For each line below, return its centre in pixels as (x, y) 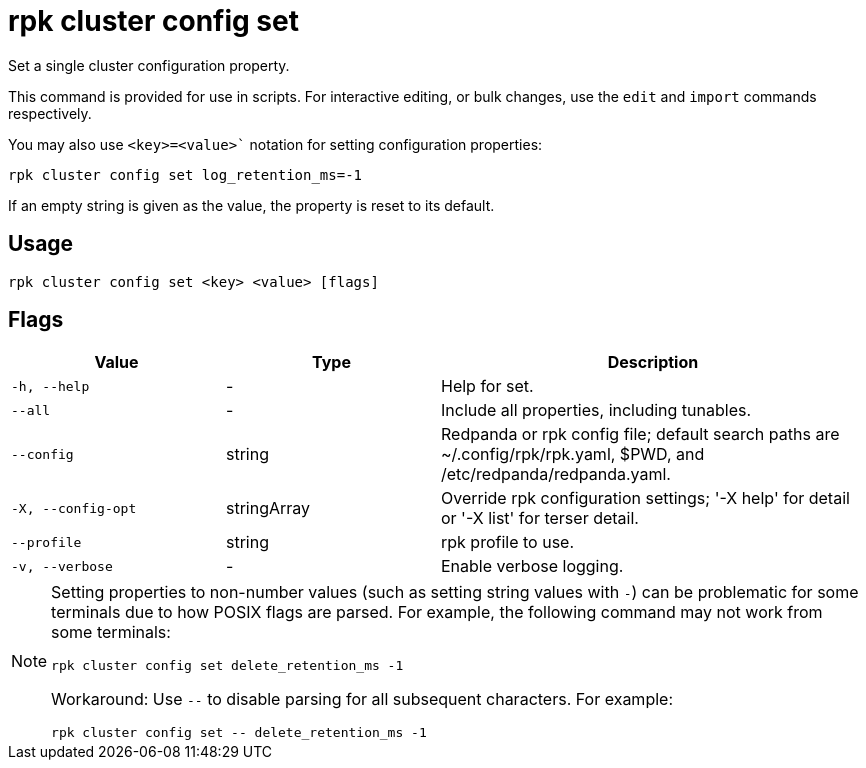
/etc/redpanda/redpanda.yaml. (556, 474)
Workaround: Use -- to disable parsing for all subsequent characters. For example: (362, 699)
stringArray (268, 508)
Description (653, 362)
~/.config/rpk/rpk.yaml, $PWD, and (573, 454)
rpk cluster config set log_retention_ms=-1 (185, 174)
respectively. (50, 113)
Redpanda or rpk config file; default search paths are (640, 434)
